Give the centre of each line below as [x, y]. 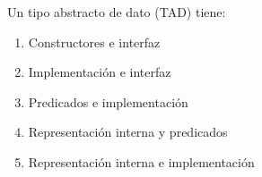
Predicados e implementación [108, 101]
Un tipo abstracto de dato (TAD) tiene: [117, 12]
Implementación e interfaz [100, 72]
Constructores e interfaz [94, 42]
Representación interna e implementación [141, 161]
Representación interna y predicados [128, 132]
